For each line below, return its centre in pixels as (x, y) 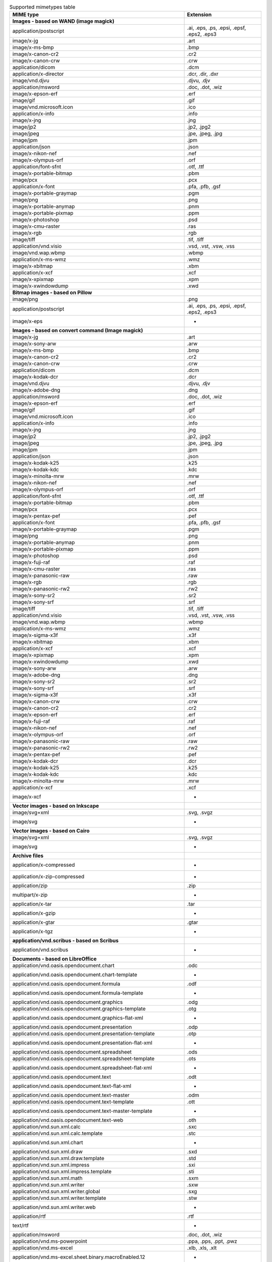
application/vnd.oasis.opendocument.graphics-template (79, 1009)
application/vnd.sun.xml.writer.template (59, 1198)
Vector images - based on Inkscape (56, 806)
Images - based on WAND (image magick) (63, 21)
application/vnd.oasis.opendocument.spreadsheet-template (83, 1059)
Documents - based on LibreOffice (54, 959)
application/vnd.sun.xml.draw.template (58, 1159)
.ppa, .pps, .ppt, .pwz (212, 1241)
